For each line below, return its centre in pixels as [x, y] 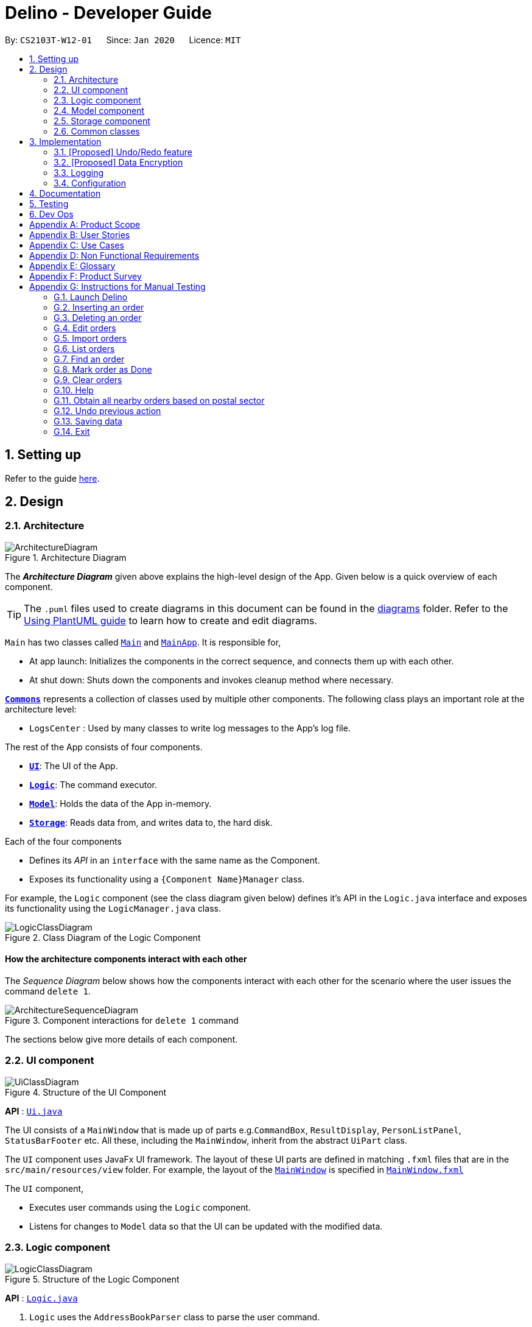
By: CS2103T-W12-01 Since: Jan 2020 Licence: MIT [123, 40]
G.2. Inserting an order [99, 307]
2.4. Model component [99, 110]
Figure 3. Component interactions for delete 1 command [122, 1021]
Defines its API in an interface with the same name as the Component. [175, 860]
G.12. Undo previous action [107, 410]
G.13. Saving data [88, 421]
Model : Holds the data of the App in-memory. [121, 803]
